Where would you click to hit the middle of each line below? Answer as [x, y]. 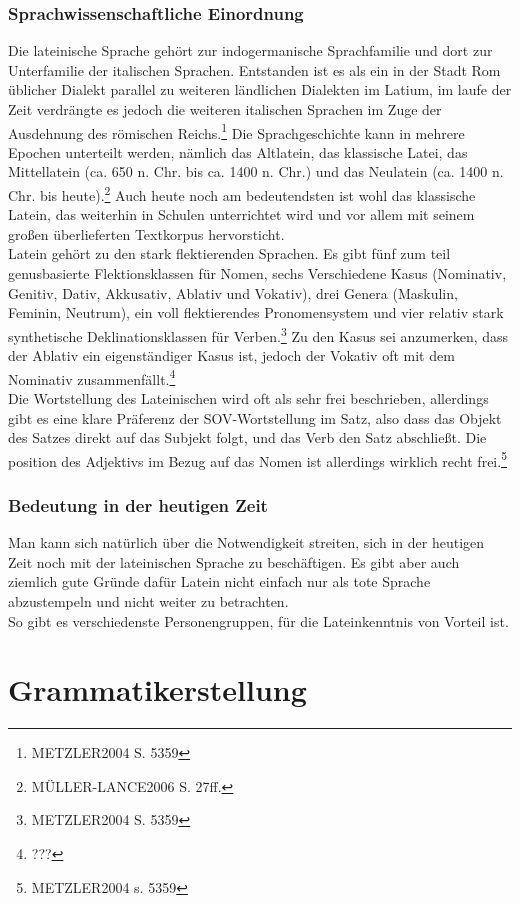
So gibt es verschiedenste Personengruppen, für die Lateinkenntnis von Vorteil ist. [258, 620]
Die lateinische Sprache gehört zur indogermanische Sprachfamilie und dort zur [250, 50]
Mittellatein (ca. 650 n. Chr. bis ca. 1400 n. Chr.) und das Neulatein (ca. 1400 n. [256, 171]
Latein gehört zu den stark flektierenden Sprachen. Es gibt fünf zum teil [229, 253]
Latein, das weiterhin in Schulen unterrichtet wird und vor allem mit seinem [241, 214]
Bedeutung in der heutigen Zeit [138, 504]
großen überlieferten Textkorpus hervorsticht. [146, 233]
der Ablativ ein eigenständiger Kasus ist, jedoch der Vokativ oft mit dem [231, 355]
